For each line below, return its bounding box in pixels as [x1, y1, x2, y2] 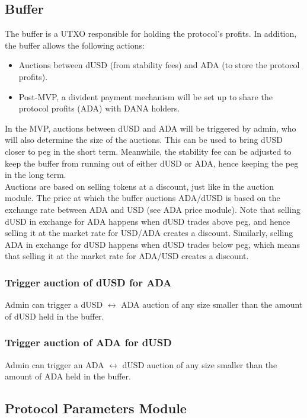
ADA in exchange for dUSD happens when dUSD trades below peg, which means [5, 238, 300, 250]
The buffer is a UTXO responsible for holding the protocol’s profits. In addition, [5, 27, 297, 40]
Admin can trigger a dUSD [5, 298, 103, 311]
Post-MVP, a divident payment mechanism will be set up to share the [18, 90, 273, 103]
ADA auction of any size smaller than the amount [121, 298, 303, 311]
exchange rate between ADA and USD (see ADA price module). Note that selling [5, 203, 300, 215]
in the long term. [5, 168, 66, 181]
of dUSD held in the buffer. [5, 309, 104, 322]
